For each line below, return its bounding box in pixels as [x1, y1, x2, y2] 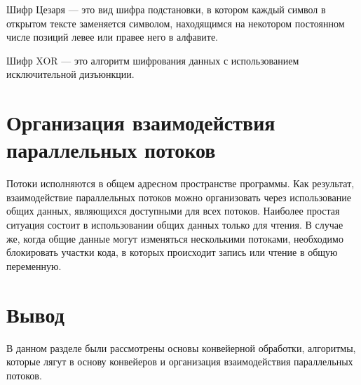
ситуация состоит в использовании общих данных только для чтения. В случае [6, 217, 343, 232]
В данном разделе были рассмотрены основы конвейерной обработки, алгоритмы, [6, 340, 356, 355]
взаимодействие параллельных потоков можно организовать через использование [6, 189, 351, 204]
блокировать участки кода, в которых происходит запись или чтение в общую [6, 245, 338, 259]
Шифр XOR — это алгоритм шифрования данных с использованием [6, 53, 299, 67]
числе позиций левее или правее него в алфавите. [6, 29, 219, 44]
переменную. [6, 258, 62, 273]
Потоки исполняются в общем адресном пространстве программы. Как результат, [6, 176, 355, 191]
